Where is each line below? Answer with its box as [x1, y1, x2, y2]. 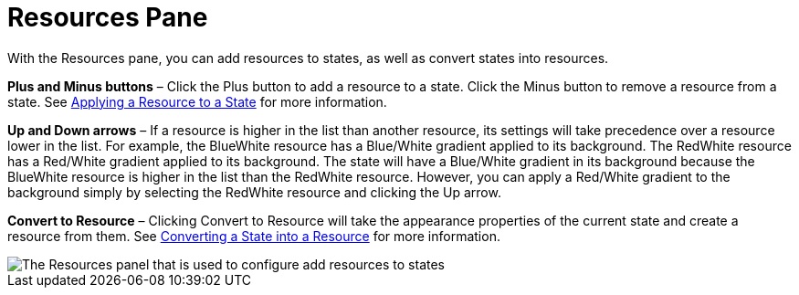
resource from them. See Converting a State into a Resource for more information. [7, 227, 500, 244]
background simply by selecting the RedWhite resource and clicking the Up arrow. [7, 184, 501, 200]
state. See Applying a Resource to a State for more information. [7, 93, 387, 110]
